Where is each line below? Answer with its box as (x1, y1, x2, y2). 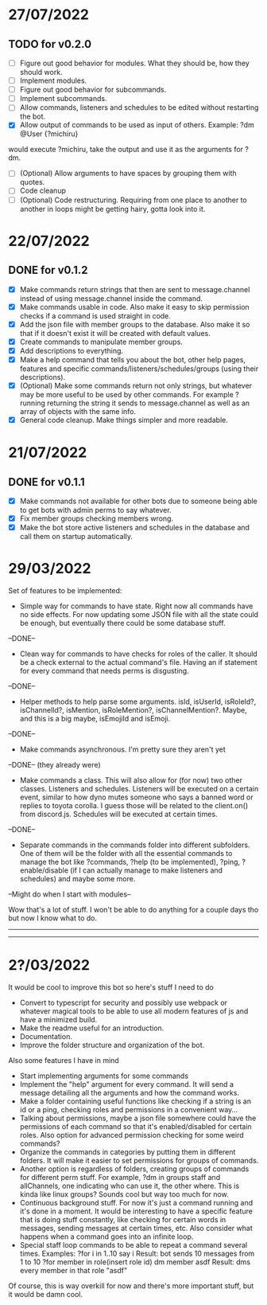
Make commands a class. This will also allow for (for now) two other (19, 776, 243, 785)
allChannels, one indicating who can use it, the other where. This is (19, 1181, 240, 1191)
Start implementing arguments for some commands (19, 1071, 189, 1080)
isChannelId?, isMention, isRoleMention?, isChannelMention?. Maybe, (19, 705, 248, 715)
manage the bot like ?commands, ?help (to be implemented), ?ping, (19, 858, 241, 867)
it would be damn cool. (8, 1290, 83, 1299)
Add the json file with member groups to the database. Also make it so (19, 319, 250, 329)
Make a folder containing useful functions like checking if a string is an (19, 1096, 252, 1106)
